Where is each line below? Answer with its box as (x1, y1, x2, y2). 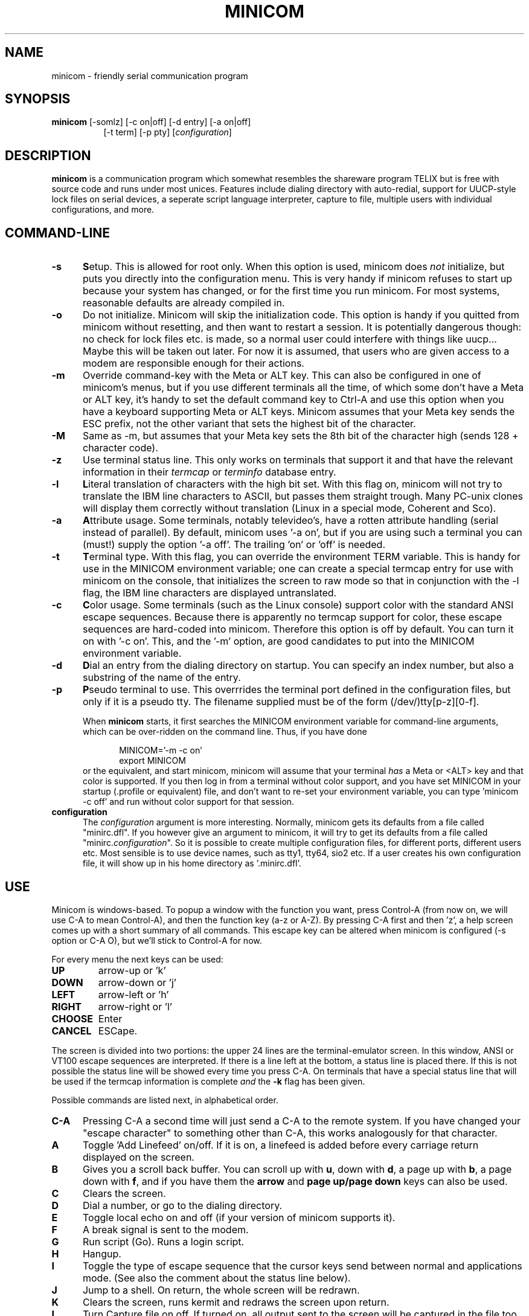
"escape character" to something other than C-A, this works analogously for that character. (82, 1126, 498, 1139)
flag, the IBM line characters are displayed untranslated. (82, 587, 337, 599)
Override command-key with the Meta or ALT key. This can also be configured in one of (82, 369, 481, 382)
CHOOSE (51, 1012, 94, 1025)
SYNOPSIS (5, 91, 71, 107)
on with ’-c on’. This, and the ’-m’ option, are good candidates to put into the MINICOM (82, 635, 475, 648)
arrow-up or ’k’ (98, 964, 166, 976)
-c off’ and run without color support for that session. (83, 796, 295, 807)
